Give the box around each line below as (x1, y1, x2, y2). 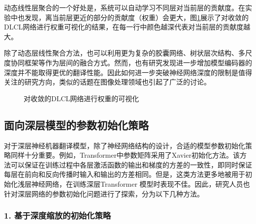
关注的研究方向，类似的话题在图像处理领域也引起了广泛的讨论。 (4, 77, 211, 87)
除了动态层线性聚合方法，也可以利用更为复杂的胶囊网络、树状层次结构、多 (4, 48, 245, 58)
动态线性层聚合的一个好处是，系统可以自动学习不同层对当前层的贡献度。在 (4, 2, 245, 12)
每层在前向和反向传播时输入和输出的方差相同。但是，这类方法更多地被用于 (4, 169, 245, 179)
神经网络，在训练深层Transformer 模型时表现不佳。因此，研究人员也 (31, 178, 250, 189)
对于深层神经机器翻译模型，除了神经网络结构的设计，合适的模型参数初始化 (4, 140, 245, 150)
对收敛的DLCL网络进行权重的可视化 (24, 93, 139, 103)
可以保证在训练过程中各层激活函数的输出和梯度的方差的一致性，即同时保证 (10, 159, 252, 169)
